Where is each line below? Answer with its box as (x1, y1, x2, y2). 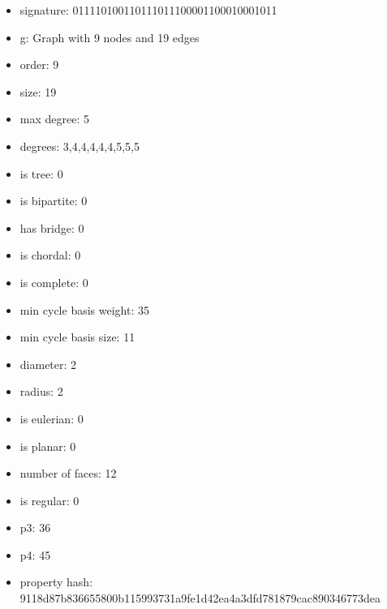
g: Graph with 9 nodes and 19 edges (19, 28, 200, 45)
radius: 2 (19, 383, 63, 400)
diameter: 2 (19, 355, 77, 372)
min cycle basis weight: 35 (19, 301, 149, 318)
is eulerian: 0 (19, 410, 84, 427)
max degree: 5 (19, 110, 89, 127)
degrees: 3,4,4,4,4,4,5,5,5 (19, 137, 140, 154)
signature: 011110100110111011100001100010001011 (19, 2, 277, 18)
